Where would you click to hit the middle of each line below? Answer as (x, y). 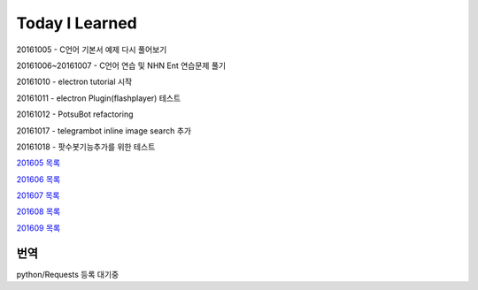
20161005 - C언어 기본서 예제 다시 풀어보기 (92, 50)
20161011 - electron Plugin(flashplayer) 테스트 (99, 98)
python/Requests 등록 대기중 (68, 274)
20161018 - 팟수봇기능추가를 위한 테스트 (86, 147)
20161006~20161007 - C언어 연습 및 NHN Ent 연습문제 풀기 (121, 65)
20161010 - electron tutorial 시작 (74, 82)
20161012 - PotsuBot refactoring (75, 114)
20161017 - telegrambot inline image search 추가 (104, 130)
